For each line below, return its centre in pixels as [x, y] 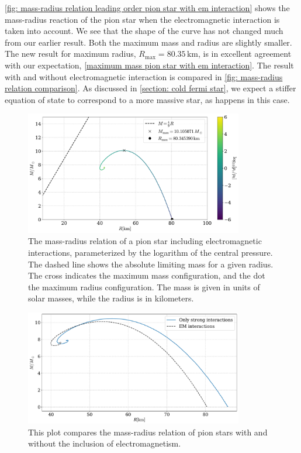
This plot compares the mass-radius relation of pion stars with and [148, 432]
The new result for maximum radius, [70, 54]
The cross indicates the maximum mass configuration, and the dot [147, 275]
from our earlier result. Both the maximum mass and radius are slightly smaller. [148, 42]
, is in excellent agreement [245, 54]
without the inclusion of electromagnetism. [105, 443]
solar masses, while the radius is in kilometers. [111, 298]
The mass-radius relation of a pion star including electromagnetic [145, 241]
